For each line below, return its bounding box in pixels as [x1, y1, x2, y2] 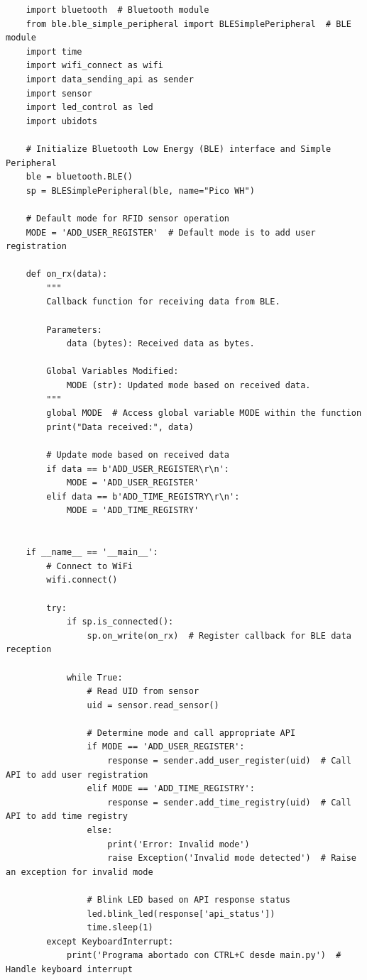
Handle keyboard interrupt [6, 964, 133, 974]
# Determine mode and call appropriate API [87, 727, 296, 738]
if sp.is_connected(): [66, 617, 174, 627]
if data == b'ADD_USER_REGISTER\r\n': [46, 463, 229, 474]
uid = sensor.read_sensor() [87, 700, 219, 710]
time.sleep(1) [87, 923, 153, 933]
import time [26, 46, 82, 57]
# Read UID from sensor [87, 686, 199, 697]
